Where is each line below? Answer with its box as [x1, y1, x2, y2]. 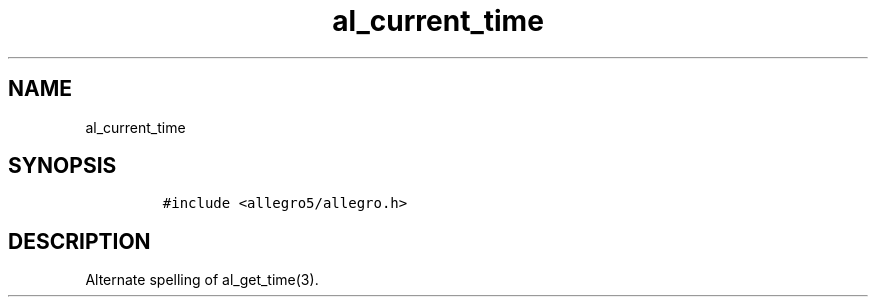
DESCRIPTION [8, 228, 151, 254]
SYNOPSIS [8, 153, 117, 179]
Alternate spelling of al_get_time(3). [85, 271, 319, 289]
